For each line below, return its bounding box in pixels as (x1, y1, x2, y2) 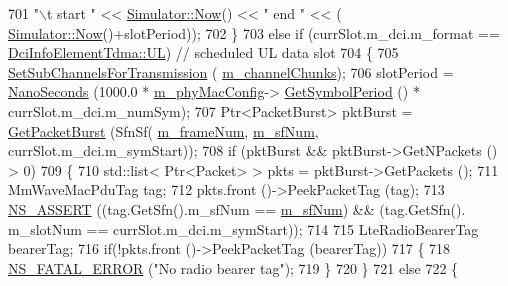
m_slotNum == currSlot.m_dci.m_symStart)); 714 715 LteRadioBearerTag (8, 218, 479, 239)
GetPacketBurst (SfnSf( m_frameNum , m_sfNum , (8, 120, 319, 141)
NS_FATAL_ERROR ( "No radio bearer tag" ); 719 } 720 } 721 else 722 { (8, 257, 459, 278)
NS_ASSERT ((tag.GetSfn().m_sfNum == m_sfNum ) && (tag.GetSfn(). (8, 198, 466, 219)
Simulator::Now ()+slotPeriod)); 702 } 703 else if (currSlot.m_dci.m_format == (8, 22, 500, 43)
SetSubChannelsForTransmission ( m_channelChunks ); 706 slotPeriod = (8, 61, 454, 82)
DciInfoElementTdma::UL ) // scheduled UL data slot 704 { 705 (8, 42, 399, 63)
